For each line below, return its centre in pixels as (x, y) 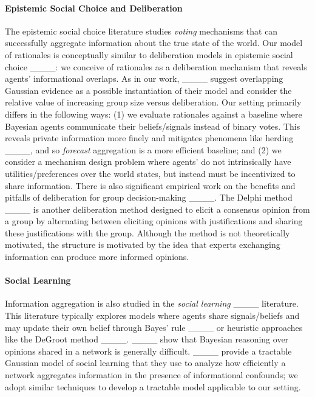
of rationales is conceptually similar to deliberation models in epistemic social (149, 54)
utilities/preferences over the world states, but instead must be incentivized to (150, 173)
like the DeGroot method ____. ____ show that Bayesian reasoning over (147, 339)
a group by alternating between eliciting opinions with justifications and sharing (154, 221)
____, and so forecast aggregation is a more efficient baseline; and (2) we (143, 149)
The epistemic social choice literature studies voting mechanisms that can (141, 31)
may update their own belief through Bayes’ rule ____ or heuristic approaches (154, 327)
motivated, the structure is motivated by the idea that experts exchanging (143, 245)
